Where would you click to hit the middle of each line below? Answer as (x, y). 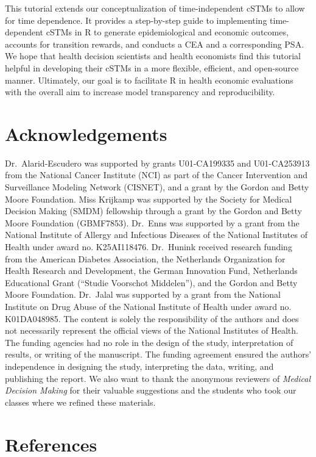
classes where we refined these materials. (80, 402)
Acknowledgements (86, 133)
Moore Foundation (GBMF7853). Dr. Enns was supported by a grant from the (152, 222)
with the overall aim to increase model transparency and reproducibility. (140, 92)
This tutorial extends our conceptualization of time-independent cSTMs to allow (155, 8)
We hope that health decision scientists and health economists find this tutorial (153, 56)
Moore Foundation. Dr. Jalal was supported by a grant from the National (143, 294)
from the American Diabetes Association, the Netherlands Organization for (145, 258)
